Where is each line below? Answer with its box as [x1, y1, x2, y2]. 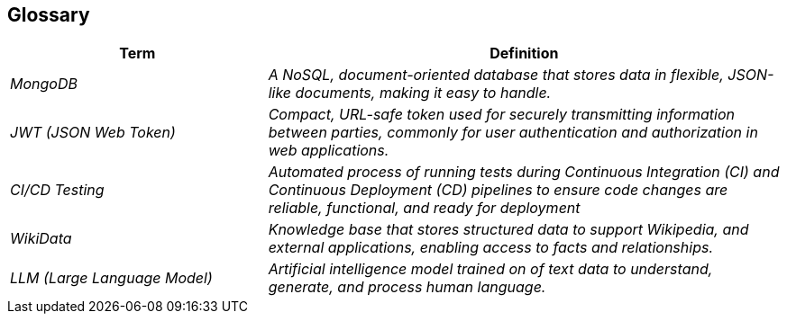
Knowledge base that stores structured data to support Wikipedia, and [268, 220, 749, 239]
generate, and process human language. [268, 278, 546, 297]
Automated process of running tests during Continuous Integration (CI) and [268, 163, 780, 182]
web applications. [268, 141, 389, 160]
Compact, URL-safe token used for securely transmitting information [268, 105, 735, 124]
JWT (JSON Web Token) [10, 123, 176, 142]
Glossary [7, 4, 90, 26]
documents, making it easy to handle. [295, 84, 552, 103]
